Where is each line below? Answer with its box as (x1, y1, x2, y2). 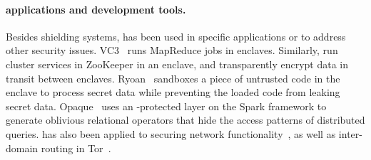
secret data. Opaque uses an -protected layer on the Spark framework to (6, 98, 327, 113)
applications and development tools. (6, 1, 186, 16)
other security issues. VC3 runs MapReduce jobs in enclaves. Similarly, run (6, 43, 338, 58)
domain (6, 140, 39, 155)
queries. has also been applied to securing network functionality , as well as (6, 126, 336, 141)
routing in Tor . (41, 140, 111, 155)
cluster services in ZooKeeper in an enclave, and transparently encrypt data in (6, 56, 349, 71)
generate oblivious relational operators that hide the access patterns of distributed (6, 112, 365, 127)
